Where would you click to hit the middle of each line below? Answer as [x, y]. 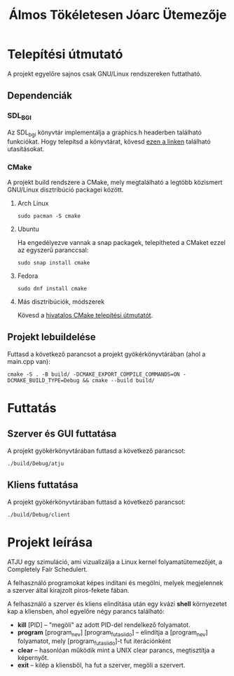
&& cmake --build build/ [119, 380]
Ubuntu [28, 229]
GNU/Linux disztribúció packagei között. [66, 190]
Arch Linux [33, 203]
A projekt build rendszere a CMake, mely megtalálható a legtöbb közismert [115, 182]
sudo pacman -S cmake [49, 216]
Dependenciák [40, 96]
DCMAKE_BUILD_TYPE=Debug [43, 380]
